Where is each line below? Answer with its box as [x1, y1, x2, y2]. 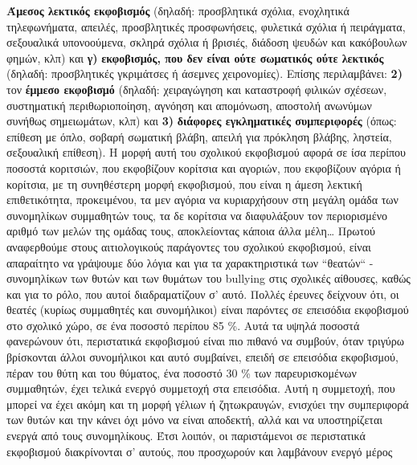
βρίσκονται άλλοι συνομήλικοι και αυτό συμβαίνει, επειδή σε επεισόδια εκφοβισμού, [6, 349, 399, 365]
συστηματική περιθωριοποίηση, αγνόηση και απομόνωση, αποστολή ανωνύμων [6, 96, 372, 113]
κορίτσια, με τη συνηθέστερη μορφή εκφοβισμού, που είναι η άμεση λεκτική [6, 175, 362, 192]
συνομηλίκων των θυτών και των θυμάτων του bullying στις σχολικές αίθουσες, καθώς [6, 270, 411, 287]
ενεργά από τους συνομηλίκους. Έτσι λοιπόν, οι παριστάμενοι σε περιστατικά [6, 427, 366, 444]
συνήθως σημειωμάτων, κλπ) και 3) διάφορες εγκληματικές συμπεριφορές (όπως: [6, 112, 397, 129]
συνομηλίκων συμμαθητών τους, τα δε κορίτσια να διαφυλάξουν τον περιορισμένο [6, 206, 388, 223]
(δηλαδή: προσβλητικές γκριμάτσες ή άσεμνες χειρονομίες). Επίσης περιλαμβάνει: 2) [6, 65, 403, 82]
